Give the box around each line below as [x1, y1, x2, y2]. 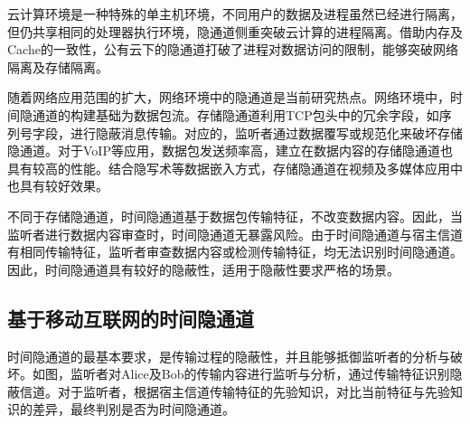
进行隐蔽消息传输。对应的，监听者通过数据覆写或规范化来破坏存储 [70, 123, 463, 142]
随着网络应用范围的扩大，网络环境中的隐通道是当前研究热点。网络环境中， [7, 88, 450, 107]
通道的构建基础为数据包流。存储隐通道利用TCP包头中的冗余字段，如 [32, 105, 439, 124]
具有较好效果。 [19, 176, 108, 195]
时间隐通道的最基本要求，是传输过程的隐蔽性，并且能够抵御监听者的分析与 [7, 346, 450, 365]
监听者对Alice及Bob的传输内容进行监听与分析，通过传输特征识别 [70, 364, 450, 383]
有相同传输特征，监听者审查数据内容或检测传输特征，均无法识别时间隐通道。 [7, 242, 463, 261]
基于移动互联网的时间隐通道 [7, 304, 254, 332]
